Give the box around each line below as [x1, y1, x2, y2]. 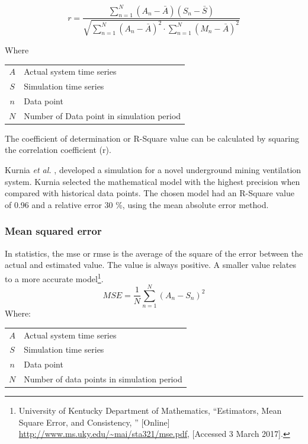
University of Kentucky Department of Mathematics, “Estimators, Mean [18, 404, 282, 417]
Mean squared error [5, 223, 102, 238]
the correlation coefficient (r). [5, 143, 111, 156]
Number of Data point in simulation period [24, 109, 181, 122]
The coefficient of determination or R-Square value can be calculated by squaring [5, 132, 300, 144]
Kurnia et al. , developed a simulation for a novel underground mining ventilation [5, 164, 301, 176]
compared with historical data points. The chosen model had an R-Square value [5, 187, 294, 199]
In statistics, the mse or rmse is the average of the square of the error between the [5, 247, 303, 259]
